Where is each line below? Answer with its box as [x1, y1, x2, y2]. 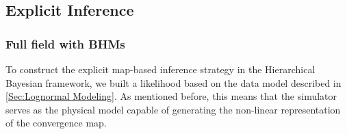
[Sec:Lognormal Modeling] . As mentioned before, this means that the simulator [5, 89, 337, 103]
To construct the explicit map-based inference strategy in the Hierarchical [5, 62, 316, 76]
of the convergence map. [5, 116, 107, 130]
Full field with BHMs [5, 35, 125, 52]
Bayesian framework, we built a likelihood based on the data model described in [5, 75, 342, 90]
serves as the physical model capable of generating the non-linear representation [5, 102, 341, 116]
